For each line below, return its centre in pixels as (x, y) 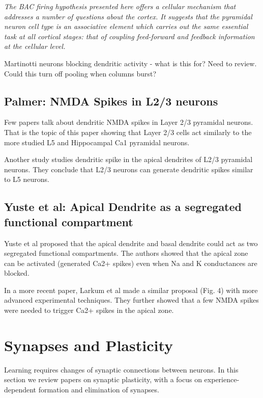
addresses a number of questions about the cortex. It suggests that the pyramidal (128, 16)
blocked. (17, 273)
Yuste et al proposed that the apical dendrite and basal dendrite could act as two (131, 243)
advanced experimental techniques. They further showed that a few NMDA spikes (131, 300)
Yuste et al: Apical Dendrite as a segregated (123, 207)
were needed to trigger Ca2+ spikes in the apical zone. (89, 310)
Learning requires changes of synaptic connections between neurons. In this (121, 369)
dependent (20, 389)
